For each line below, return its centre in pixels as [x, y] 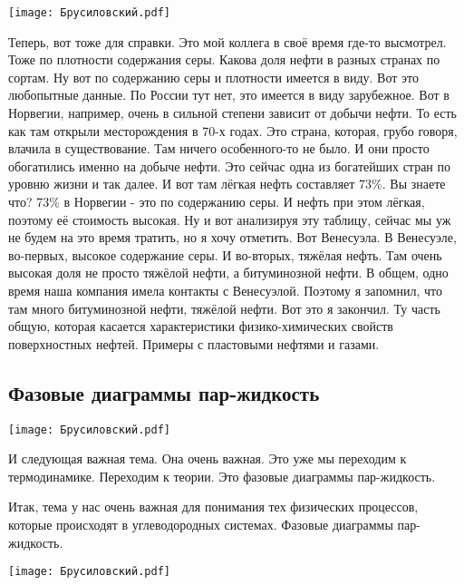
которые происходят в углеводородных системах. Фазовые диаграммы [201, 524]
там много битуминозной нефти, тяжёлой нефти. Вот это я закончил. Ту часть [224, 308]
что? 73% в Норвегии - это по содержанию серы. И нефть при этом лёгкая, [217, 201]
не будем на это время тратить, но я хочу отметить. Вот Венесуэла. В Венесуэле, [232, 237]
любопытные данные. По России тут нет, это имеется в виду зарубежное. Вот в [229, 95]
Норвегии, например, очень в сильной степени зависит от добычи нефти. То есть [232, 113]
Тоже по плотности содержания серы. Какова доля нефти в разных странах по [224, 59]
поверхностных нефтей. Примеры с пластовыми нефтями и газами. [194, 343]
